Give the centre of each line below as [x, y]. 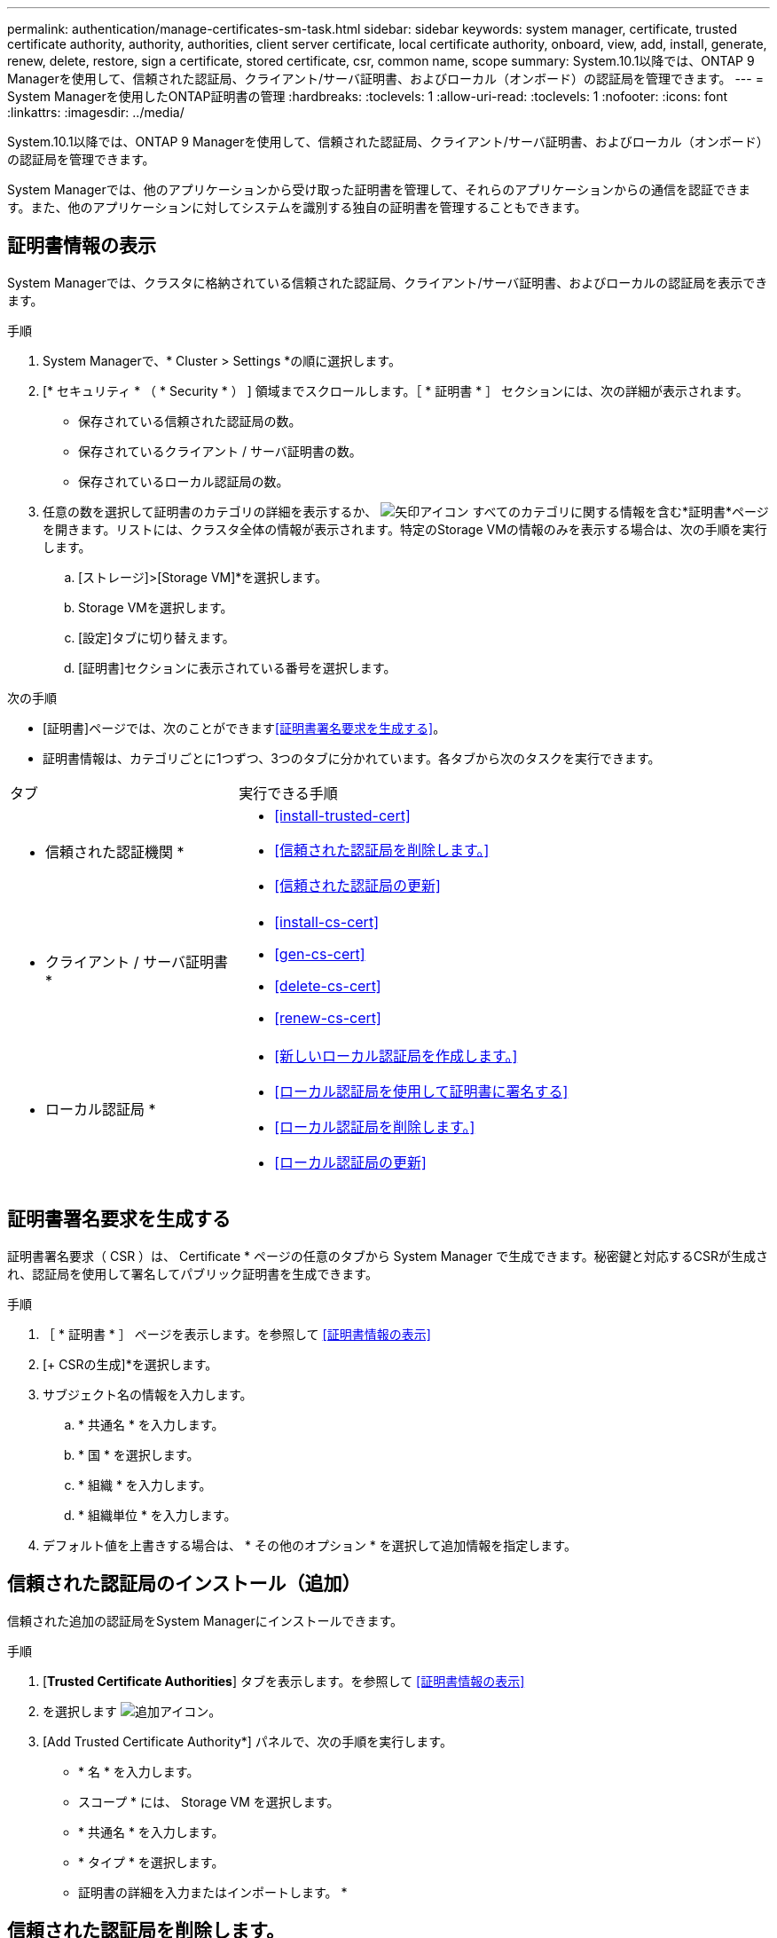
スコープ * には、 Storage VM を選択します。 [209, 1801]
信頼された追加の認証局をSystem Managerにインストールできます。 [205, 1620]
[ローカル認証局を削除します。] [375, 1127]
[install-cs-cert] [326, 922]
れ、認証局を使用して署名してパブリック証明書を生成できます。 [192, 1273]
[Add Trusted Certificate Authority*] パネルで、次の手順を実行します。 [247, 1741]
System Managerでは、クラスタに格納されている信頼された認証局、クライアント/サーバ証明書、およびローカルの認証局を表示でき [388, 282]
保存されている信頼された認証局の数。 [190, 421]
